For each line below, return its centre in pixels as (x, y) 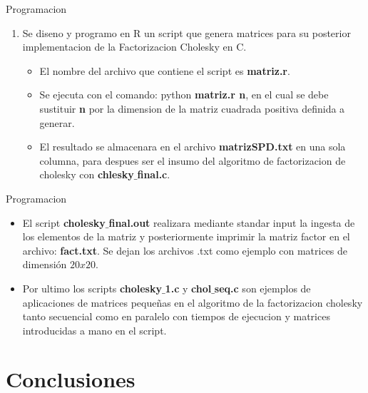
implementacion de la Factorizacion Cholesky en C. (134, 47)
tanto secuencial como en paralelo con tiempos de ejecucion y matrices (176, 316)
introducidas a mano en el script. (94, 330)
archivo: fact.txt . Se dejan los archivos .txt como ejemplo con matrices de (185, 250)
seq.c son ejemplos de (262, 288)
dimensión (45, 264)
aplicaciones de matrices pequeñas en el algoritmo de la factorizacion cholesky (193, 302)
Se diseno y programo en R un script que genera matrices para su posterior (186, 32)
